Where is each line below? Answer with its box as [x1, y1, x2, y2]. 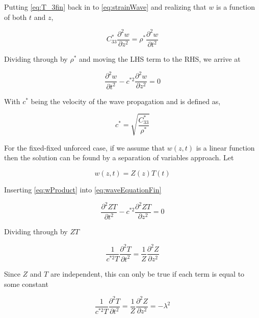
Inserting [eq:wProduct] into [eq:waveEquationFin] [4, 184, 162, 194]
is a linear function [196, 142, 255, 153]
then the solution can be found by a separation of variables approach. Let [4, 152, 234, 163]
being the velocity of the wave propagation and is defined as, [31, 95, 221, 106]
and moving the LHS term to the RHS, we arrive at [79, 54, 241, 64]
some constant [4, 278, 48, 289]
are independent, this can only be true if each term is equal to [50, 268, 245, 279]
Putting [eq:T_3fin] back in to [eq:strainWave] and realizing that [4, 2, 206, 12]
